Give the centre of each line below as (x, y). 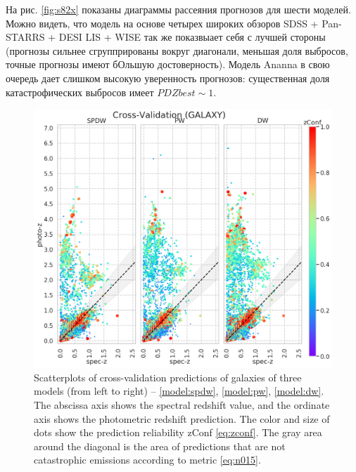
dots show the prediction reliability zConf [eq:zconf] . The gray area (178, 432)
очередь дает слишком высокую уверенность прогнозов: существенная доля (168, 78)
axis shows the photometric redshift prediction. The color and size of (182, 418)
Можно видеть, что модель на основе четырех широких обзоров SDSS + (162, 23)
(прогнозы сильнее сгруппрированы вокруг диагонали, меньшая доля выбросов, (177, 50)
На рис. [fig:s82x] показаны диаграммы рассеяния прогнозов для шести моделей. (178, 9)
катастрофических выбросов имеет (80, 92)
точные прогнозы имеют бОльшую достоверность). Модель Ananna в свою (168, 64)
